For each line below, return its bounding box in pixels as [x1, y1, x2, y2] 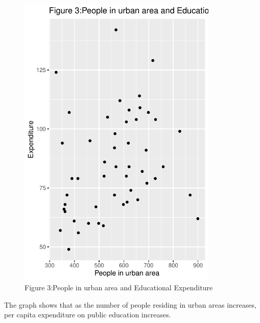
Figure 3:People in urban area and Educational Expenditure [25, 282, 213, 293]
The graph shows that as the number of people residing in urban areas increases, [4, 299, 256, 310]
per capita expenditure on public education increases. [4, 309, 171, 320]
